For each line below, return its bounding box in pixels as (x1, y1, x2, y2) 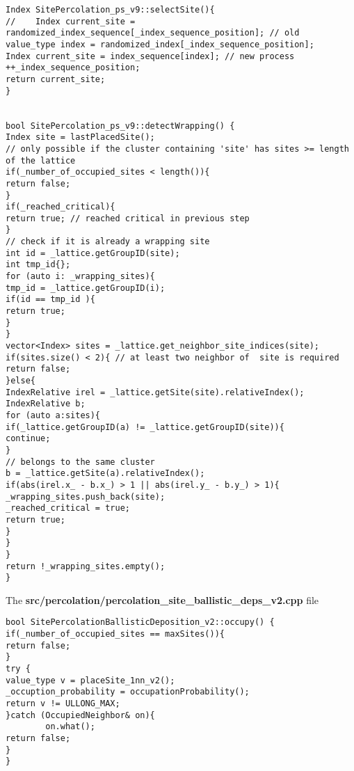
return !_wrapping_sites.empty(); (6, 561, 166, 571)
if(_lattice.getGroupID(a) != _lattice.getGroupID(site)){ (6, 422, 284, 432)
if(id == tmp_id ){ (6, 294, 95, 305)
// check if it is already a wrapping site (6, 237, 210, 247)
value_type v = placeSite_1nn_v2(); (6, 675, 175, 685)
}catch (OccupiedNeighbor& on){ (6, 710, 155, 720)
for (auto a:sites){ (6, 410, 101, 420)
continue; (6, 434, 51, 444)
